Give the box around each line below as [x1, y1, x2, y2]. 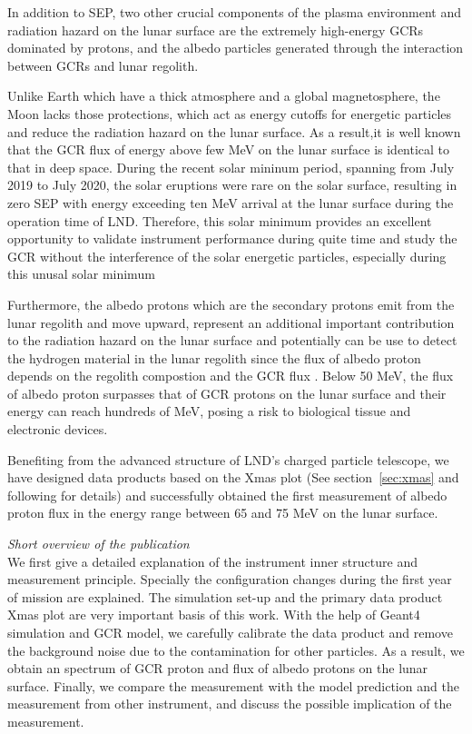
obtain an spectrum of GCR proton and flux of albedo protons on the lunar [7, 659, 428, 678]
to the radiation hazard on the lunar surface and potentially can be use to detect [7, 331, 457, 350]
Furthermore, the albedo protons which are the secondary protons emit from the [7, 294, 455, 313]
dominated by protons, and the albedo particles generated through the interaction [7, 38, 464, 57]
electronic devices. [7, 420, 108, 439]
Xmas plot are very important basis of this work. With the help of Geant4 [7, 605, 420, 624]
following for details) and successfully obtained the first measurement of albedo [7, 485, 447, 504]
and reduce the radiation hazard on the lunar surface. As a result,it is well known [7, 122, 461, 141]
